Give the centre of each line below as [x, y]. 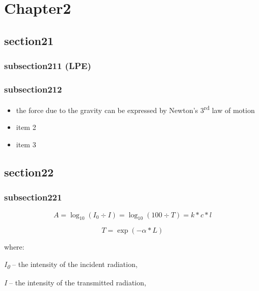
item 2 [26, 127]
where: [14, 247]
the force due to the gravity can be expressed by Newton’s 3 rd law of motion [135, 109]
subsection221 [33, 197]
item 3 [26, 144]
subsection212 [33, 89]
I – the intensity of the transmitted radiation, [75, 283]
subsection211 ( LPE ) [48, 66]
